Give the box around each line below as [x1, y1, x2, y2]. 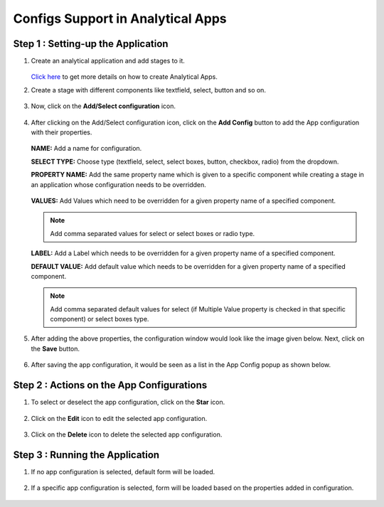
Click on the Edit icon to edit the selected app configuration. [31, 414, 208, 422]
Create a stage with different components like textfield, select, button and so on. [31, 85, 267, 94]
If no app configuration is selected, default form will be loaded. [31, 467, 215, 476]
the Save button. [31, 344, 80, 353]
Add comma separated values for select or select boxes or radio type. [50, 229, 255, 238]
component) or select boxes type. [50, 315, 149, 324]
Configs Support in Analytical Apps [13, 11, 227, 26]
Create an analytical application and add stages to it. [31, 57, 185, 65]
